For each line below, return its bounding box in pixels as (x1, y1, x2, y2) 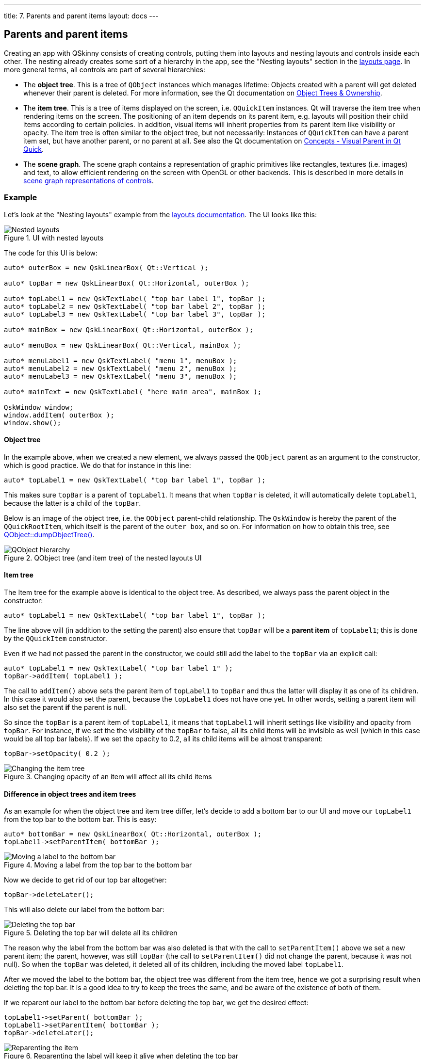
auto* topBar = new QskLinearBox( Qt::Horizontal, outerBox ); (4, 279, 249, 287)
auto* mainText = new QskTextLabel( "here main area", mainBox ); (4, 387, 262, 396)
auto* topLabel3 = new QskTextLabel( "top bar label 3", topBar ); (4, 310, 266, 318)
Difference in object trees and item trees (4, 789, 136, 798)
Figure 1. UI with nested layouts (4, 233, 104, 242)
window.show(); (4, 418, 62, 427)
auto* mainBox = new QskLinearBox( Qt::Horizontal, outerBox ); (4, 325, 254, 334)
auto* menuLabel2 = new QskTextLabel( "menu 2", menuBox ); (4, 364, 237, 372)
